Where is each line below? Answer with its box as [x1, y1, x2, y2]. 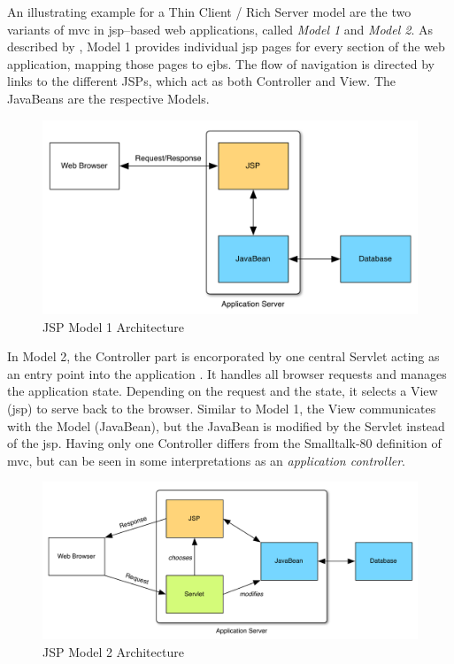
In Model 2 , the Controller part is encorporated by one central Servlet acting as [7, 347, 440, 366]
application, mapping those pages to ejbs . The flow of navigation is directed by [7, 54, 435, 73]
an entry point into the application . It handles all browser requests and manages [7, 364, 447, 382]
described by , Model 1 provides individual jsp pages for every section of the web [7, 37, 445, 56]
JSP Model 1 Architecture [42, 317, 184, 336]
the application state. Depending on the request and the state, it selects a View [7, 382, 438, 400]
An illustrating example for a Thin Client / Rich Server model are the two [7, 3, 412, 20]
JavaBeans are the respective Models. [7, 89, 210, 107]
